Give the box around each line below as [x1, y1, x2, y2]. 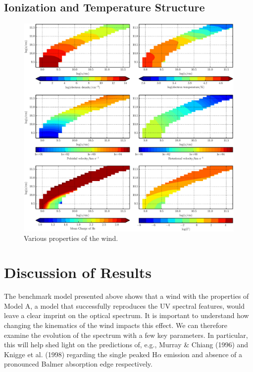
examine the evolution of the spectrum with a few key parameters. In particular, [4, 329, 248, 340]
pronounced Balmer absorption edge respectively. [4, 359, 152, 369]
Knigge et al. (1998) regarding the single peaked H [4, 349, 157, 359]
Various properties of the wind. [24, 233, 118, 243]
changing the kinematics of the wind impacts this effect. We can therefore [4, 320, 227, 330]
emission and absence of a [164, 349, 243, 359]
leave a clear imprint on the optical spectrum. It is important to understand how [4, 310, 249, 321]
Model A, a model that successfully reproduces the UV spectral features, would [4, 300, 245, 311]
